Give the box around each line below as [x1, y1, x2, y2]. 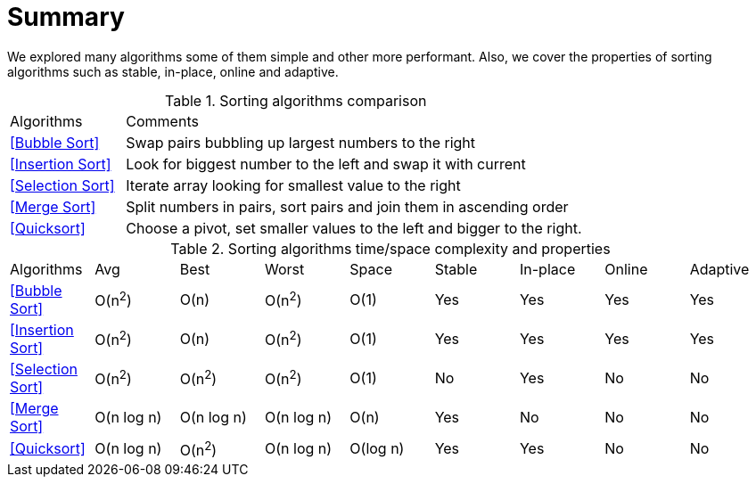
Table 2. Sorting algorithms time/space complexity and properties [170, 239, 611, 258]
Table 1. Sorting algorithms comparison [165, 91, 427, 110]
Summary [7, 2, 125, 32]
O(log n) [349, 439, 405, 458]
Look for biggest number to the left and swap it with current [126, 154, 526, 173]
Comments [126, 111, 199, 130]
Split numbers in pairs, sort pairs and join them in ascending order [126, 197, 569, 216]
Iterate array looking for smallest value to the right [126, 176, 461, 194]
